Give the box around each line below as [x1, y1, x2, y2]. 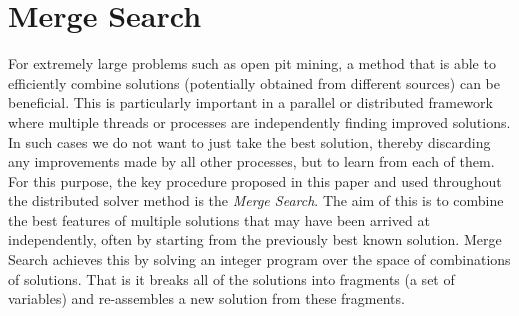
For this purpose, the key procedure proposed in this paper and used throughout [8, 170, 502, 191]
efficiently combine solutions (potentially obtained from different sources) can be [8, 72, 500, 93]
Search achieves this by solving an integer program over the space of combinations [8, 249, 511, 270]
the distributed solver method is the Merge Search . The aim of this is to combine [8, 190, 504, 211]
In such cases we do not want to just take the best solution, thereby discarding [8, 131, 491, 152]
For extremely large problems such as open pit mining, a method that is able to [8, 53, 496, 74]
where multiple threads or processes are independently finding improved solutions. [8, 111, 511, 132]
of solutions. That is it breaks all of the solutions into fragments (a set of [8, 268, 455, 289]
